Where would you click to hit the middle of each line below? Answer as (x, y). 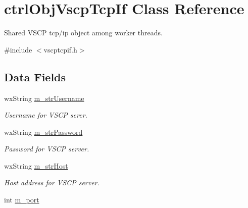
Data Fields (35, 76)
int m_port (22, 200)
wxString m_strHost (36, 165)
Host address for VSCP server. (52, 183)
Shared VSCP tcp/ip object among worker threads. (83, 33)
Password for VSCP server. (47, 149)
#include (18, 49)
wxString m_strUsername (44, 98)
